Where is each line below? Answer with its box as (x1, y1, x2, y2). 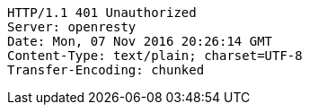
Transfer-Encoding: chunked (7, 63, 205, 77)
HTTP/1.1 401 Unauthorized (7, 5, 197, 20)
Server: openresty (7, 20, 137, 34)
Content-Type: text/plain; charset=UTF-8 (7, 48, 303, 63)
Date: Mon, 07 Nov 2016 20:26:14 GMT (7, 34, 273, 48)
